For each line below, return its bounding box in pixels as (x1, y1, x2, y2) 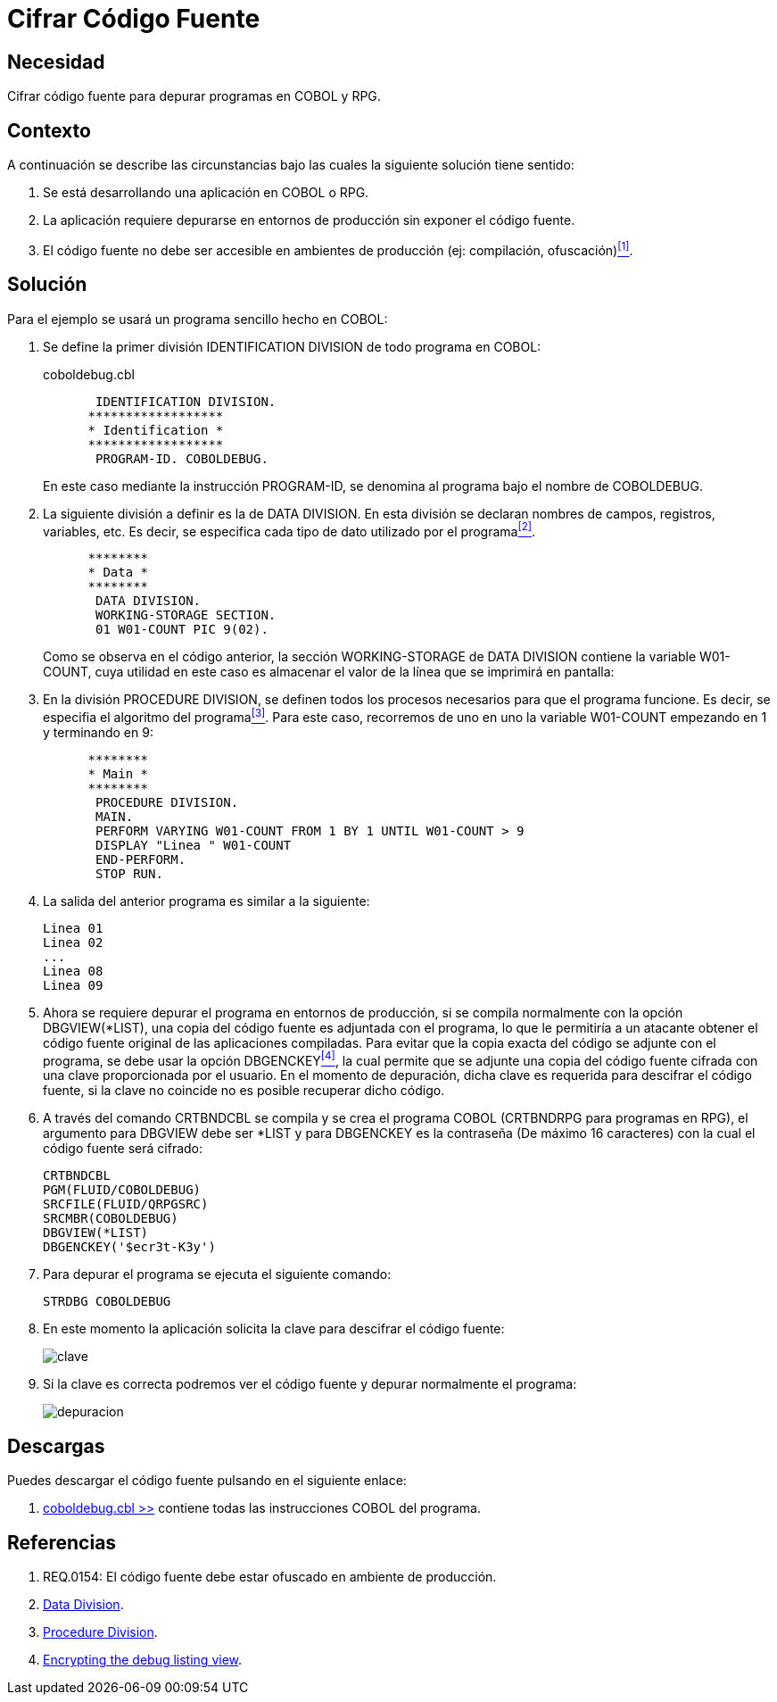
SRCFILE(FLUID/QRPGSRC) (43, 1197, 209, 1212)
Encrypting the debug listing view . (43, 1652, 243, 1668)
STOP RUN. (95, 866, 163, 881)
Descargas (7, 1434, 105, 1457)
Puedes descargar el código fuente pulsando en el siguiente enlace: (7, 1473, 407, 1489)
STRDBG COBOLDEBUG (43, 1294, 171, 1309)
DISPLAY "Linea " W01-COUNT (95, 837, 292, 852)
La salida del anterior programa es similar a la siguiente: (43, 893, 370, 909)
